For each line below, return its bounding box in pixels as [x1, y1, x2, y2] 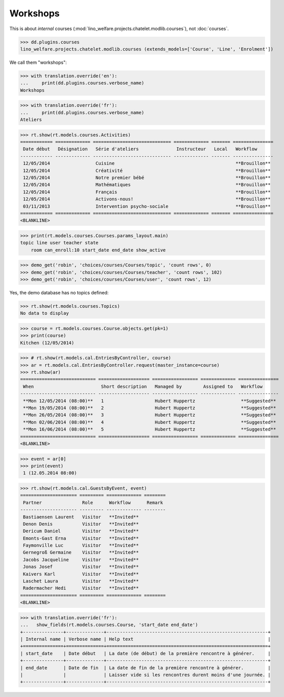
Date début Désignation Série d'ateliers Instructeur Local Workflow [23, 146, 257, 152]
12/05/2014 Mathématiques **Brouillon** [23, 182, 271, 188]
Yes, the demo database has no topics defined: [9, 290, 109, 295]
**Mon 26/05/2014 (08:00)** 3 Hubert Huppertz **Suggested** [23, 412, 276, 418]
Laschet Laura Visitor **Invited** [23, 578, 139, 584]
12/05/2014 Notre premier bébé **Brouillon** [23, 175, 271, 181]
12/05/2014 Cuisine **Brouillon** [23, 161, 271, 166]
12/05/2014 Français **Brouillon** [23, 189, 271, 195]
